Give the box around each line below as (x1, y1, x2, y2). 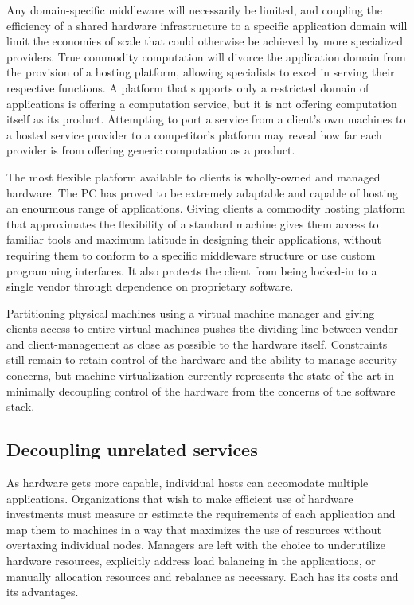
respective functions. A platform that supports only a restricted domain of (6, 79, 369, 96)
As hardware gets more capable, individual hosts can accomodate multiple (6, 474, 369, 491)
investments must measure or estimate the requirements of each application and (6, 505, 396, 522)
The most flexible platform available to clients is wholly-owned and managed (6, 168, 381, 185)
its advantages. (6, 584, 79, 600)
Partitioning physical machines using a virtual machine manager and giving (6, 304, 375, 321)
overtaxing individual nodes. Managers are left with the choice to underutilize (6, 537, 385, 553)
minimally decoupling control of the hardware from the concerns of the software (6, 382, 396, 399)
